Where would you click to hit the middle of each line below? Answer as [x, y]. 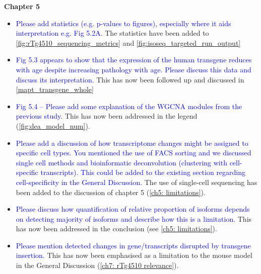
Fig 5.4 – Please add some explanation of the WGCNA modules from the [129, 106]
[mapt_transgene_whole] [55, 89]
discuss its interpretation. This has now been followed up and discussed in [130, 79]
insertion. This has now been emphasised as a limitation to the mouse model [134, 255]
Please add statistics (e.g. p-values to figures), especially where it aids [123, 23]
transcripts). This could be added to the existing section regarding [143, 172]
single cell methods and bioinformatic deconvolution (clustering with [121, 162]
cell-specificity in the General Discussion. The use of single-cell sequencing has [137, 182]
